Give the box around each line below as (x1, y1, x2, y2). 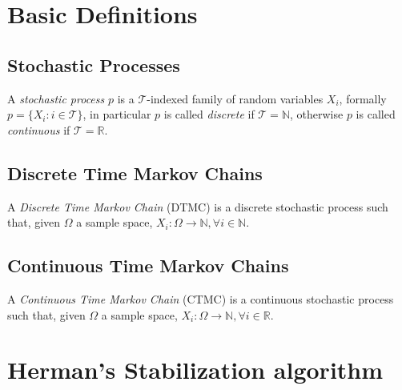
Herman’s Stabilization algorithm (7, 353, 384, 386)
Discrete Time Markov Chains (7, 160, 263, 185)
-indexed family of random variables (147, 90, 324, 107)
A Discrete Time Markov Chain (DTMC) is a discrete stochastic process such (7, 198, 388, 215)
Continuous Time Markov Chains (7, 253, 289, 278)
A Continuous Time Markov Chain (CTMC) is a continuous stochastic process (7, 290, 394, 307)
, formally (339, 90, 387, 107)
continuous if (7, 121, 70, 138)
